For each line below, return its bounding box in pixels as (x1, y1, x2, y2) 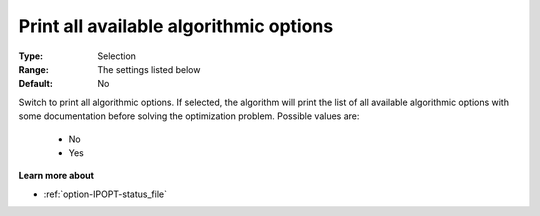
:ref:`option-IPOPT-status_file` (43, 188, 167, 200)
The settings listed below (97, 63, 201, 75)
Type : (18, 50, 44, 62)
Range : (18, 63, 49, 75)
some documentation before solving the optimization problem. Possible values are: (18, 110, 360, 122)
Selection (97, 50, 137, 62)
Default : (18, 78, 54, 90)
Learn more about (18, 170, 95, 182)
